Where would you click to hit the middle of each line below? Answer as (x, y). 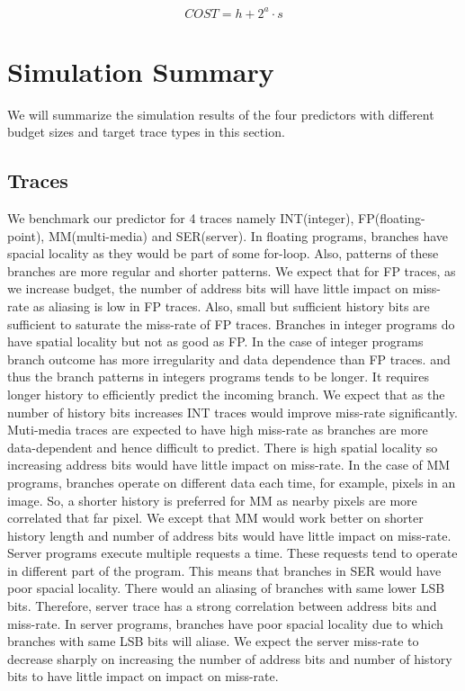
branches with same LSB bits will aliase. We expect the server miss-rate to (213, 641)
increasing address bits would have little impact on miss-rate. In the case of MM (229, 465)
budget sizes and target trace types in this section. (146, 132)
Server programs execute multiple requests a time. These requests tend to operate (232, 553)
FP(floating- (392, 218)
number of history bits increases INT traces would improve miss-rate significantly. (232, 412)
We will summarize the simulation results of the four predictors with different (221, 114)
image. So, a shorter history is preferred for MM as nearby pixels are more (212, 500)
